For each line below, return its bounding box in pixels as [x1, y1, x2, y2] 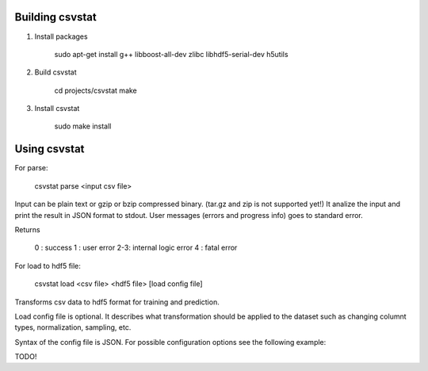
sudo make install [54, 121, 112, 131]
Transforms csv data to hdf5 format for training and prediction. [14, 297, 220, 307]
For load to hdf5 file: [14, 261, 81, 270]
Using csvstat [14, 143, 85, 156]
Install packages [34, 32, 88, 41]
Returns [14, 224, 40, 234]
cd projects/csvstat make [54, 86, 138, 95]
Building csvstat [14, 10, 97, 24]
